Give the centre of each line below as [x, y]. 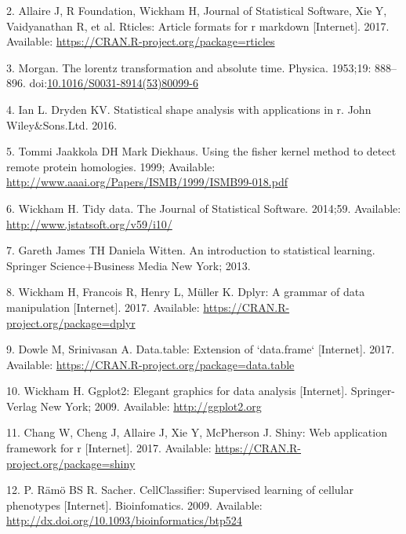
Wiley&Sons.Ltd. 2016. [62, 124]
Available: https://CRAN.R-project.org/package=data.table [150, 364]
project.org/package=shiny [71, 463]
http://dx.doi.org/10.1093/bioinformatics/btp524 [124, 520]
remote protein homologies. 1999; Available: [111, 166]
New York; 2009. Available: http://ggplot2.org [151, 406]
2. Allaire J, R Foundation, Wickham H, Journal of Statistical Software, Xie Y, [197, 10]
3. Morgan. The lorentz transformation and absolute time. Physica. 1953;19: [189, 67]
